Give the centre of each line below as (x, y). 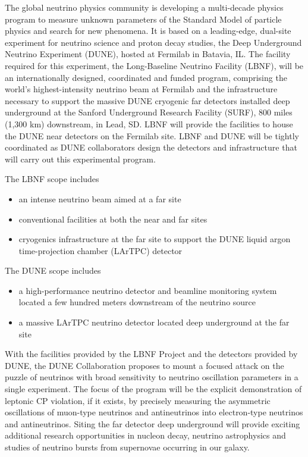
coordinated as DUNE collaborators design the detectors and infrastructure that (151, 147)
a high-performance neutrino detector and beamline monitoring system (148, 290)
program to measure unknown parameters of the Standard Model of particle (143, 19)
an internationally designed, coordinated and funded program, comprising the (146, 77)
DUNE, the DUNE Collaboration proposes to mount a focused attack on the (144, 365)
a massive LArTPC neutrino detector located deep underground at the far (154, 322)
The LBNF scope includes (52, 179)
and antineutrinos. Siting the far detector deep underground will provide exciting (153, 423)
